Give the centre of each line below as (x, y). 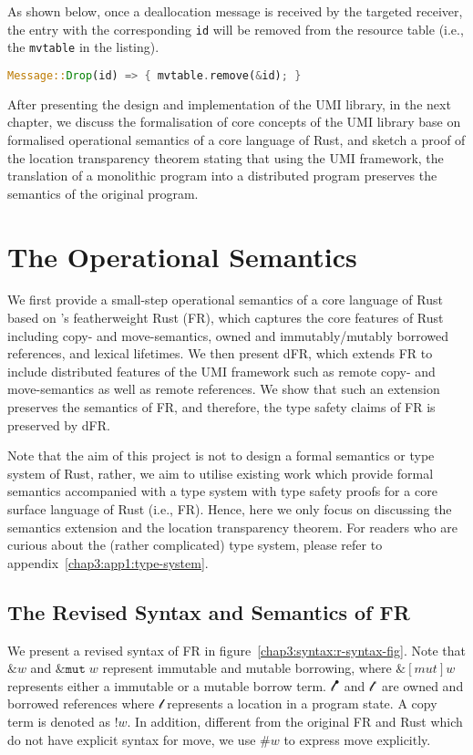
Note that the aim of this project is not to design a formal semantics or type (221, 455)
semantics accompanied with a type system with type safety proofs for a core (222, 491)
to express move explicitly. (357, 739)
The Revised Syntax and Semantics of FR (209, 611)
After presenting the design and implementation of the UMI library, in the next (229, 103)
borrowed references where (81, 703)
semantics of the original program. (103, 193)
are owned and (423, 685)
